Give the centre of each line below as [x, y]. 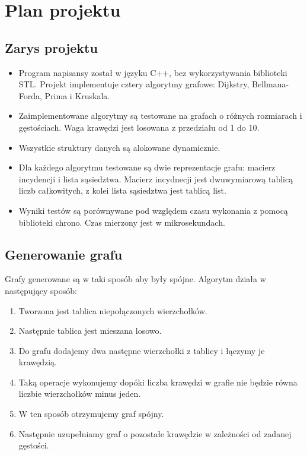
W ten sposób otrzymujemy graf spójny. [91, 414]
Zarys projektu [51, 47]
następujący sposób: [41, 290]
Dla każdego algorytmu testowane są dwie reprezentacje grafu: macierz [147, 167]
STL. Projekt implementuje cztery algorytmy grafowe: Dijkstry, [134, 84]
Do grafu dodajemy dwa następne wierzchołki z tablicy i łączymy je [142, 350]
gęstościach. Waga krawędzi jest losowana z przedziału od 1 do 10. [139, 127]
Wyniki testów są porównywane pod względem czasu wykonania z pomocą [153, 210]
